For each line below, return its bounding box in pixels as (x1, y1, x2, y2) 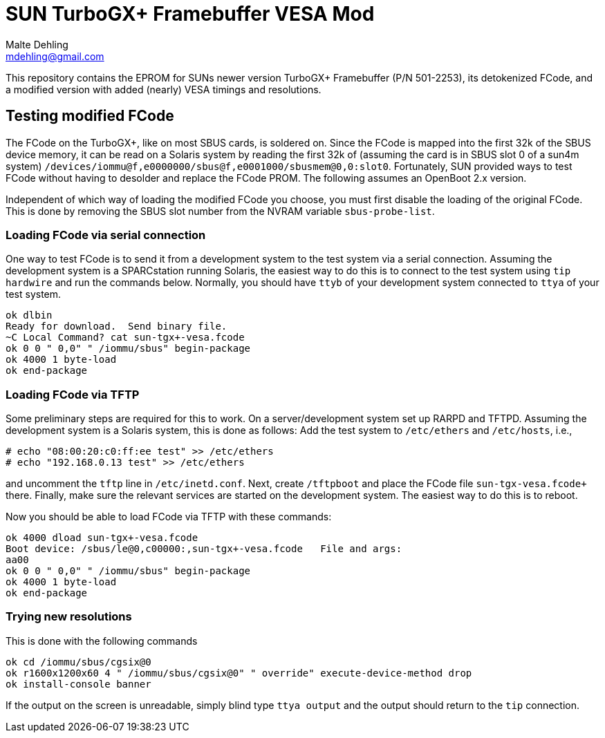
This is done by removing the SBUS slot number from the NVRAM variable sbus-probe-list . (6, 205, 435, 217)
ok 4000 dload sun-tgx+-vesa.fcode (6, 532, 198, 544)
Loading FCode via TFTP (6, 387, 140, 401)
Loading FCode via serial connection (6, 227, 206, 242)
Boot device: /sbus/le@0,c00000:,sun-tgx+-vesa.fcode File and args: (6, 543, 402, 555)
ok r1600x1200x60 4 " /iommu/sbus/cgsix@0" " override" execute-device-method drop (6, 667, 472, 679)
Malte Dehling (6, 38, 68, 50)
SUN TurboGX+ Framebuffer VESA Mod (6, 2, 375, 26)
